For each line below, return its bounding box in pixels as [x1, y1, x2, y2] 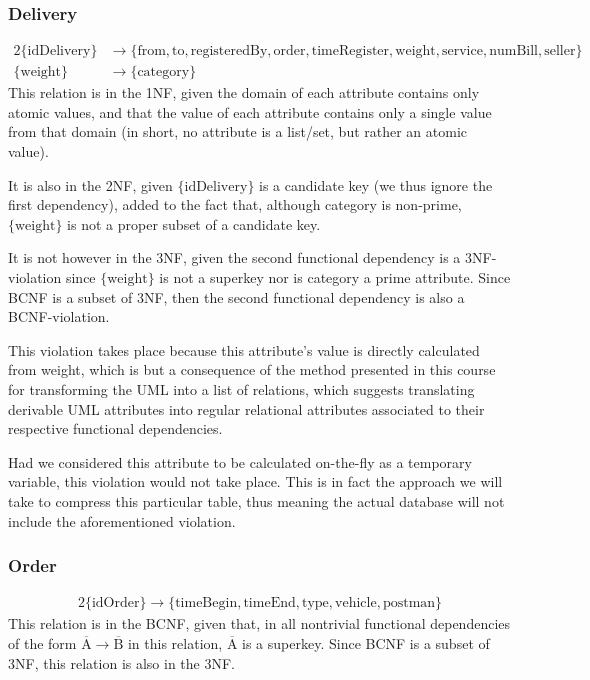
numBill [489, 44, 538, 59]
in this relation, [127, 633, 223, 653]
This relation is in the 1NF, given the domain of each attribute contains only [8, 82, 480, 103]
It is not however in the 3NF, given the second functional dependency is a [8, 247, 461, 268]
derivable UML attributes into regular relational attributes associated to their [8, 398, 485, 419]
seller [544, 44, 576, 59]
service [442, 44, 483, 59]
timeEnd [243, 596, 296, 611]
